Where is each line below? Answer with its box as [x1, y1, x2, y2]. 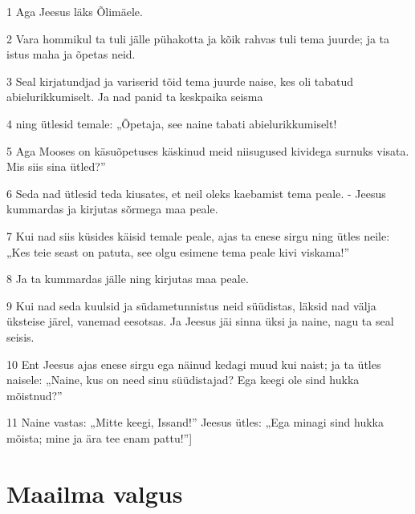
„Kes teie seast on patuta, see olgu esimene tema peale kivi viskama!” [6, 243, 349, 260]
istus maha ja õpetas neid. [6, 46, 136, 63]
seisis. [6, 328, 35, 345]
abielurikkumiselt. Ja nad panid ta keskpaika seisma [6, 88, 263, 105]
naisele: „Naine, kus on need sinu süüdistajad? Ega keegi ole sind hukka [6, 371, 360, 388]
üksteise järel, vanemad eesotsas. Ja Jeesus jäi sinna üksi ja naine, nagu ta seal [6, 313, 394, 330]
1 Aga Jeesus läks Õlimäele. [6, 3, 143, 19]
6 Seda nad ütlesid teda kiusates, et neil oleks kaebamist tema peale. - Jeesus [6, 184, 386, 201]
